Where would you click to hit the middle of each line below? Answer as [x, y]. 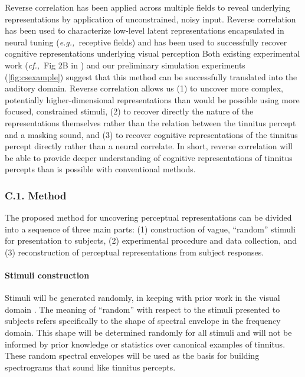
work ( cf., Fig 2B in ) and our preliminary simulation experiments [125, 65]
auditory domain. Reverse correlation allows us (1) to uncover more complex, [144, 88]
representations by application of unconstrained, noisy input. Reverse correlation [150, 19]
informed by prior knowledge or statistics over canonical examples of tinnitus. [145, 344]
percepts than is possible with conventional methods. [100, 169]
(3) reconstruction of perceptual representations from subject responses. [135, 252]
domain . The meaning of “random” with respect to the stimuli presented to [142, 309]
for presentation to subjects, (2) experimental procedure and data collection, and [151, 240]
